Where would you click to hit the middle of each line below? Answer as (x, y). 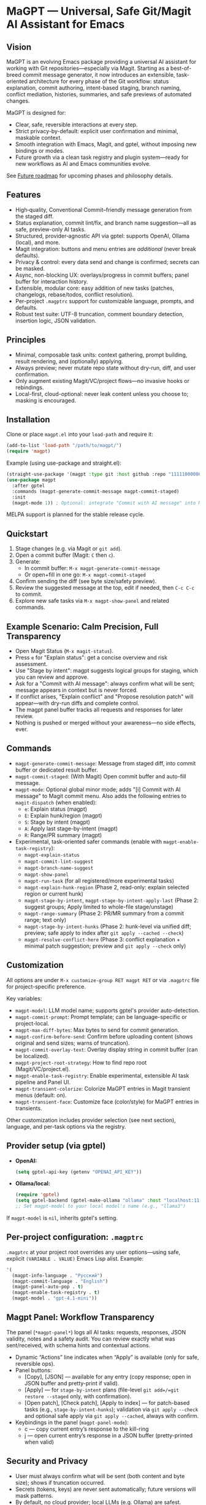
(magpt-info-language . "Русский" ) (57, 1275)
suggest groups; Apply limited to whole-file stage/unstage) (99, 907)
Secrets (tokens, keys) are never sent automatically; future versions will (105, 1489)
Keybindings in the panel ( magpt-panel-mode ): (72, 1422)
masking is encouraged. (46, 400)
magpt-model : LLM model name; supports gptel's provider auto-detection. (107, 1010)
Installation (28, 420)
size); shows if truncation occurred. (60, 1482)
